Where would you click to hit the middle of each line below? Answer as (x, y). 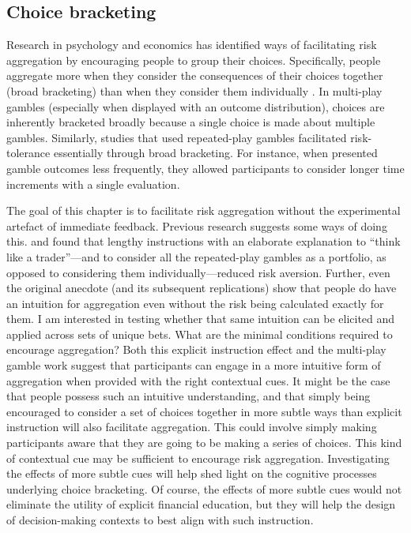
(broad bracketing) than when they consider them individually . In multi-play (194, 90)
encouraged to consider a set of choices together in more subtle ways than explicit (204, 411)
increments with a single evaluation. (93, 184)
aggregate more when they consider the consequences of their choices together (195, 75)
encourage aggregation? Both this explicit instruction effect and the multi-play (196, 349)
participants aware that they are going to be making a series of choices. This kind (204, 443)
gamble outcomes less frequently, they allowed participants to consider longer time (205, 168)
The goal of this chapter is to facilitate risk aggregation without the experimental (204, 210)
